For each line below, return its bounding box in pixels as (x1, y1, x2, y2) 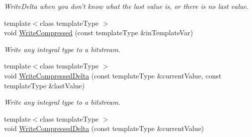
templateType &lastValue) (4, 80, 85, 90)
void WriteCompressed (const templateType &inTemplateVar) (4, 27, 193, 38)
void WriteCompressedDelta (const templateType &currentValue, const (4, 70, 222, 80)
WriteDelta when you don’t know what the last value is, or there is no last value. (4, 1, 249, 11)
